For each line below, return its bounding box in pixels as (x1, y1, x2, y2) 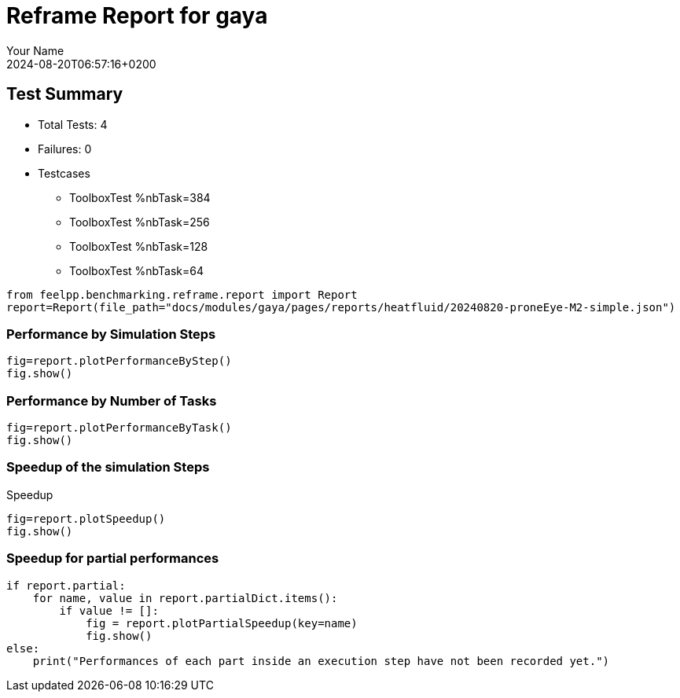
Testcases (38, 166, 90, 180)
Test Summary (6, 84, 123, 105)
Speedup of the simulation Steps (6, 459, 210, 476)
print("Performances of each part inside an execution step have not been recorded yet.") (32, 654, 610, 667)
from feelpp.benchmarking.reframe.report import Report (6, 288, 358, 301)
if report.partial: (6, 579, 126, 592)
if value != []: (59, 604, 159, 617)
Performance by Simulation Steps (6, 325, 216, 342)
